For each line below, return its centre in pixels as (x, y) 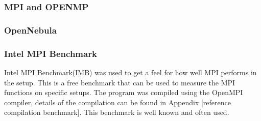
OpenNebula (30, 30)
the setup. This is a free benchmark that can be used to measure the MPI (120, 82)
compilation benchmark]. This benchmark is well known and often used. (117, 112)
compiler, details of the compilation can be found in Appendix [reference (117, 102)
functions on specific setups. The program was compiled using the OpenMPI (124, 92)
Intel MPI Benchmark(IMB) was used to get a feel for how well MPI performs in (130, 72)
